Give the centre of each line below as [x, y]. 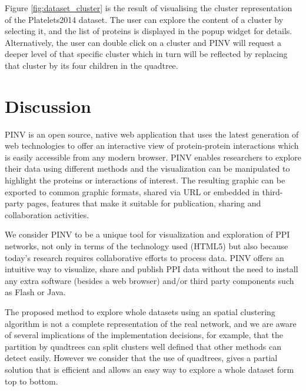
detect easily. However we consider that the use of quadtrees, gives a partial [141, 358]
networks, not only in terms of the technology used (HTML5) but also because [147, 246]
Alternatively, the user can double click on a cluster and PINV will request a [143, 42]
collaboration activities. [47, 214]
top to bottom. [31, 381]
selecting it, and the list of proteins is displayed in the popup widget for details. [149, 31]
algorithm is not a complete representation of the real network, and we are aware [151, 323]
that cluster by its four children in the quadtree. [92, 65]
